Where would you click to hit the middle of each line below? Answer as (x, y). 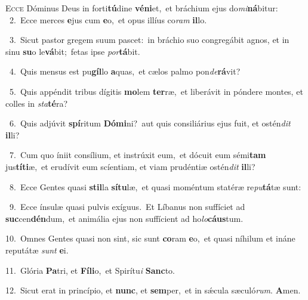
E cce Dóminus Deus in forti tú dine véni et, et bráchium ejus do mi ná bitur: (142, 8)
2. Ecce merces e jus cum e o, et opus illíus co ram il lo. (108, 19)
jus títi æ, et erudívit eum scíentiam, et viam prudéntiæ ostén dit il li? (130, 166)
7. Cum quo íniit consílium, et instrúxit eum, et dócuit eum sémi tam (138, 155)
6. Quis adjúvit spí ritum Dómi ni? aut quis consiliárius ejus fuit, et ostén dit (150, 123)
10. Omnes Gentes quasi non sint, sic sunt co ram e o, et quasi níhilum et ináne (150, 238)
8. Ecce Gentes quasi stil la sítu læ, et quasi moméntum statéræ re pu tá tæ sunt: (155, 186)
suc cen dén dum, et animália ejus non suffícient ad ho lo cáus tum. (124, 218)
